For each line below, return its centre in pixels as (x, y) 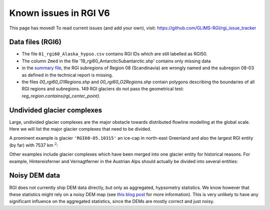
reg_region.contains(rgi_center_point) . (61, 96)
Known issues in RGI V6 (59, 13)
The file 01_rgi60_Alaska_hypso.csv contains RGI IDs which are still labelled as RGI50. (114, 54)
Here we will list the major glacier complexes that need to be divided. (80, 129)
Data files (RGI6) (35, 42)
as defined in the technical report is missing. (67, 75)
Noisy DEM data (34, 175)
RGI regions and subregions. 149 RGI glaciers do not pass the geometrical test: (103, 89)
